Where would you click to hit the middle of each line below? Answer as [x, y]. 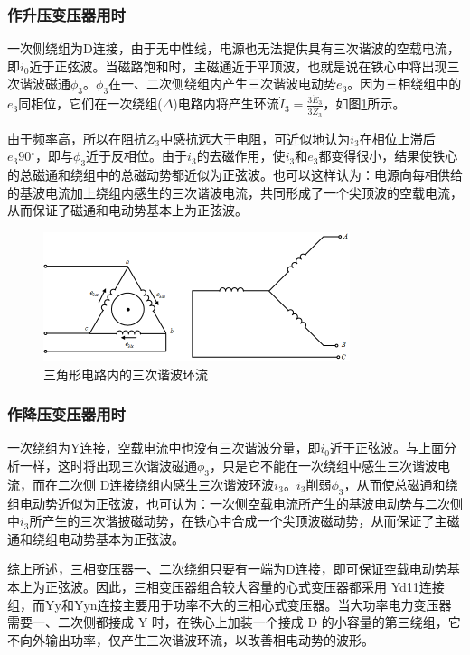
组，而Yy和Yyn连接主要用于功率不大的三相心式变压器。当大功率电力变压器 [230, 604]
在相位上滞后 [397, 138]
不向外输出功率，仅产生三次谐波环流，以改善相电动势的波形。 [191, 639]
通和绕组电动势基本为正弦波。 [96, 538]
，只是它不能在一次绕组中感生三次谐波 [324, 466]
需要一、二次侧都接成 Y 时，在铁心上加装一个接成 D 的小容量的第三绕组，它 [234, 622]
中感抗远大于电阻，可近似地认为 [255, 138]
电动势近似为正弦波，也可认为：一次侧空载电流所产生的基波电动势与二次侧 [241, 503]
